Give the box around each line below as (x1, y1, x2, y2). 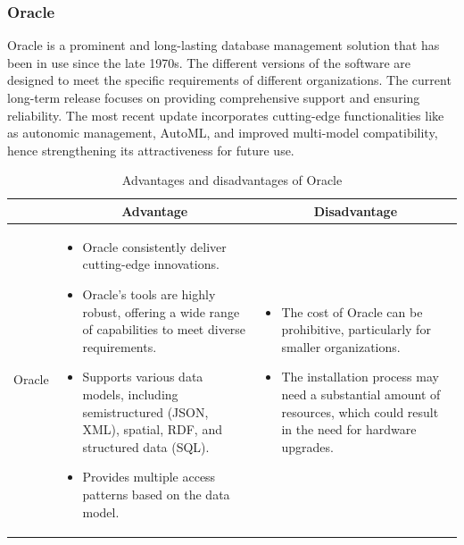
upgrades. (281, 437, 334, 456)
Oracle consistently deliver (82, 237, 227, 256)
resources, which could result (281, 402, 439, 421)
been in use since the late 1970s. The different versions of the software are (7, 53, 411, 71)
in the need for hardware (281, 420, 417, 439)
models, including (82, 384, 178, 403)
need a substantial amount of (281, 384, 441, 403)
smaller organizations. (281, 337, 401, 356)
